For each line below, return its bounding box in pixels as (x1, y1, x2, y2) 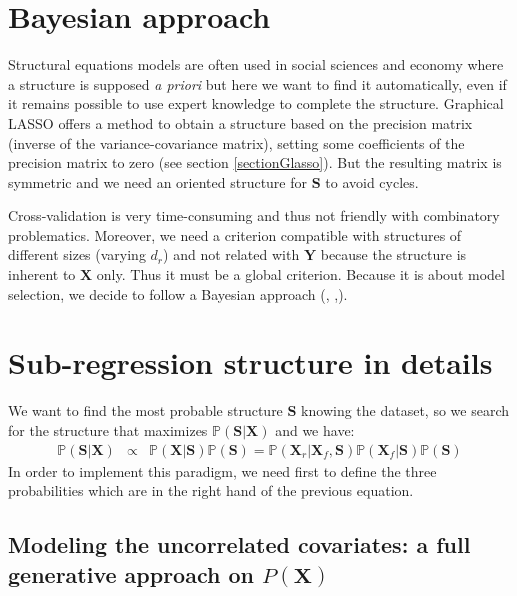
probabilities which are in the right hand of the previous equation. (8, 480, 414, 501)
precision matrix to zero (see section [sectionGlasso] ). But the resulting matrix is (8, 152, 502, 173)
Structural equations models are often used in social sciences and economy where (8, 54, 504, 75)
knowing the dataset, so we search (301, 400, 510, 421)
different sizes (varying (8, 244, 146, 265)
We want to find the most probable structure (8, 400, 283, 421)
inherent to (8, 264, 76, 285)
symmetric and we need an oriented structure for (8, 171, 307, 192)
